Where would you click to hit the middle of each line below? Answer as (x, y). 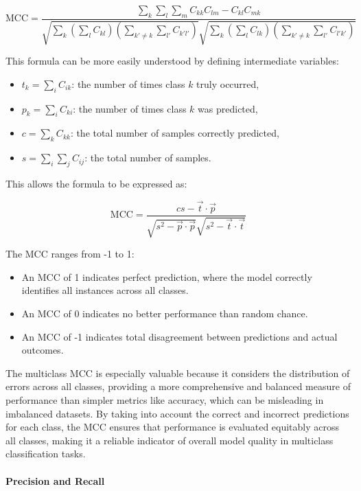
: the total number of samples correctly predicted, (175, 133)
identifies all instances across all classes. (105, 290)
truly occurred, (228, 83)
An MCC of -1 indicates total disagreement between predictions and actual (179, 336)
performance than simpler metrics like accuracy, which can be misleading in (165, 400)
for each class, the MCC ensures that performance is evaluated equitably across (173, 427)
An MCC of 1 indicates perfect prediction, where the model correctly (167, 276)
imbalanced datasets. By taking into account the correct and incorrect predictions (177, 413)
